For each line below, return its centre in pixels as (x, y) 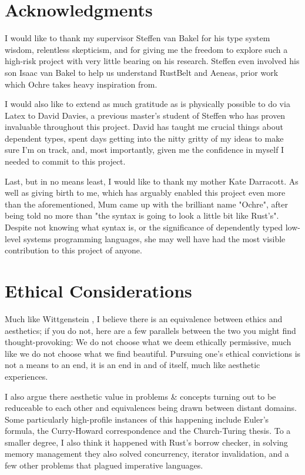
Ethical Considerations (98, 290)
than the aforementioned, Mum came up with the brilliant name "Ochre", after (146, 204)
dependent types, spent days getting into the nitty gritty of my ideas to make (144, 138)
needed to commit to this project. (65, 161)
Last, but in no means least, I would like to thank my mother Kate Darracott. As (152, 181)
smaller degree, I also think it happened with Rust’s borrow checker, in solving (146, 442)
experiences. (26, 376)
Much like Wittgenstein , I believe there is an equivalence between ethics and (144, 318)
